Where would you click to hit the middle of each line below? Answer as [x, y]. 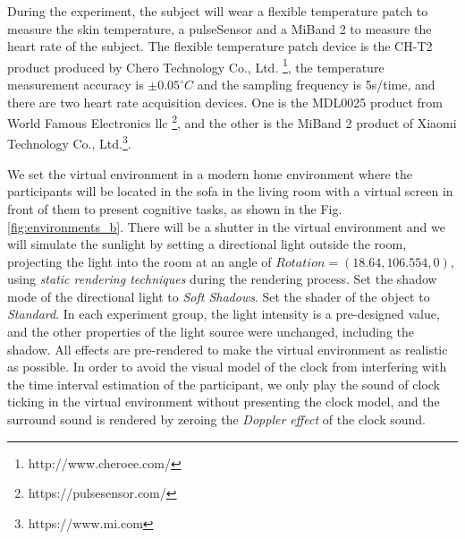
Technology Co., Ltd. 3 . [69, 142]
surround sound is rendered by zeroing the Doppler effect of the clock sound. [217, 419]
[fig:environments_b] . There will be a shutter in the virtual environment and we [226, 226]
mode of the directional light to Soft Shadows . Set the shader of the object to [219, 296]
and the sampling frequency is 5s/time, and [316, 85]
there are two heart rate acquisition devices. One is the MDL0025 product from [225, 102]
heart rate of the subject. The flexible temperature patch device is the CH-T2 [220, 46]
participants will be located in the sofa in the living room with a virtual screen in [230, 191]
